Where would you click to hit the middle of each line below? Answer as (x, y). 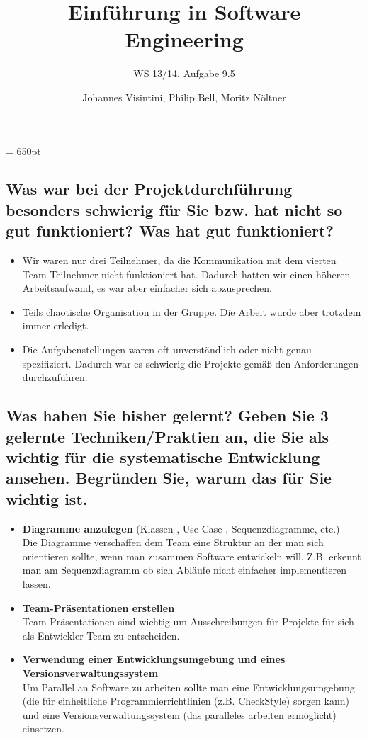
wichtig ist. (47, 498)
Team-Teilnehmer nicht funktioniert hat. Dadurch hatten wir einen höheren (186, 274)
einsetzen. (43, 728)
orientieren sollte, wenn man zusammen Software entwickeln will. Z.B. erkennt (192, 556)
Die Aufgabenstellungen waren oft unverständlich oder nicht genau (167, 350)
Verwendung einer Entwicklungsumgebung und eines (154, 659)
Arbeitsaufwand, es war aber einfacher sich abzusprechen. (147, 288)
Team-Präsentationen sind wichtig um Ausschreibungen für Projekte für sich (188, 621)
